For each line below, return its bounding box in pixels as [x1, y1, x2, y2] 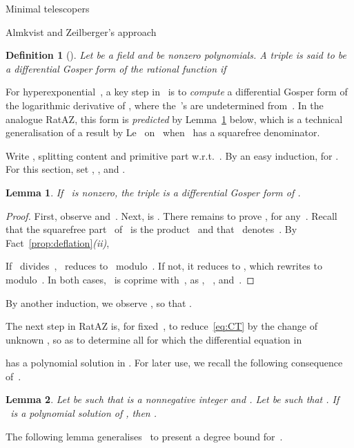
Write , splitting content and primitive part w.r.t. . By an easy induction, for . [6, 148, 339, 162]
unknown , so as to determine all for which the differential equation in [6, 332, 302, 346]
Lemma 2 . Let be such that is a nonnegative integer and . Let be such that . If [6, 392, 340, 407]
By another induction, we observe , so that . [6, 295, 192, 310]
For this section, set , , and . [6, 162, 126, 176]
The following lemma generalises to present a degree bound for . [6, 429, 283, 443]
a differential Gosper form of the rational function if [6, 61, 226, 75]
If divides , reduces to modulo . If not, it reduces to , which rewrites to [6, 259, 322, 273]
